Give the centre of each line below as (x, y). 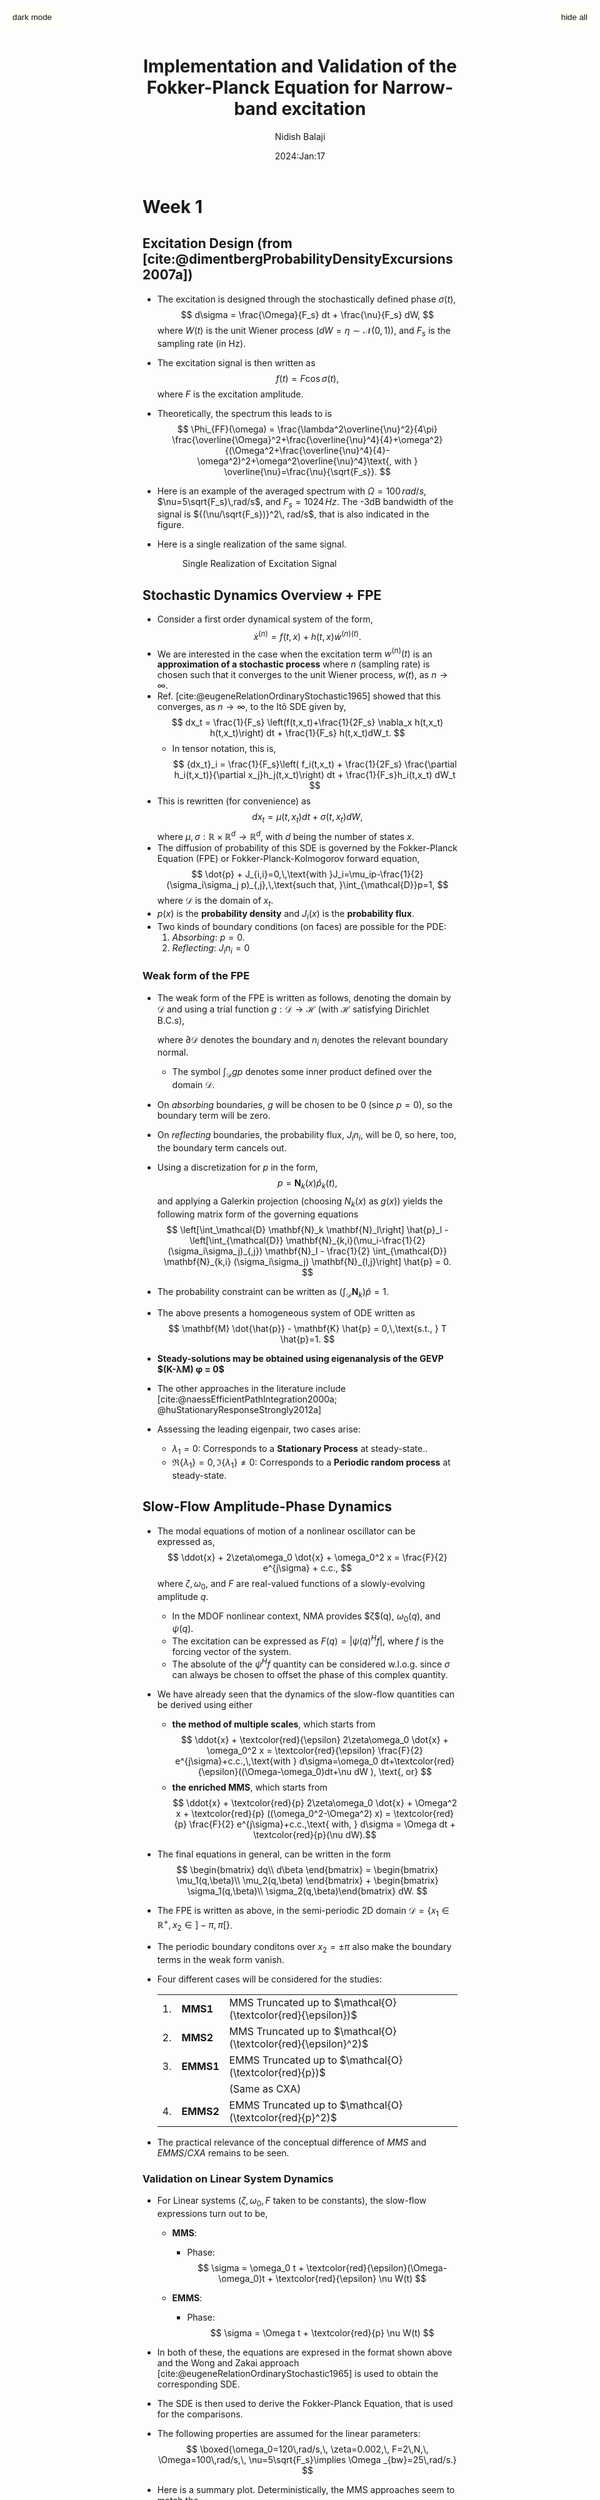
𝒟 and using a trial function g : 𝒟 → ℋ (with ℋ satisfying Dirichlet (293, 1009)
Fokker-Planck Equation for (262, 87)
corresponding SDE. (198, 2384)
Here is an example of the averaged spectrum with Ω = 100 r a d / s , (291, 491)
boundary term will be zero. (213, 1116)
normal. (172, 1052)
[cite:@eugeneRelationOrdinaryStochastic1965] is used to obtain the (297, 2373)
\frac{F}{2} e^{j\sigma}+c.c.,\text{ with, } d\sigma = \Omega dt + (322, 1824)
